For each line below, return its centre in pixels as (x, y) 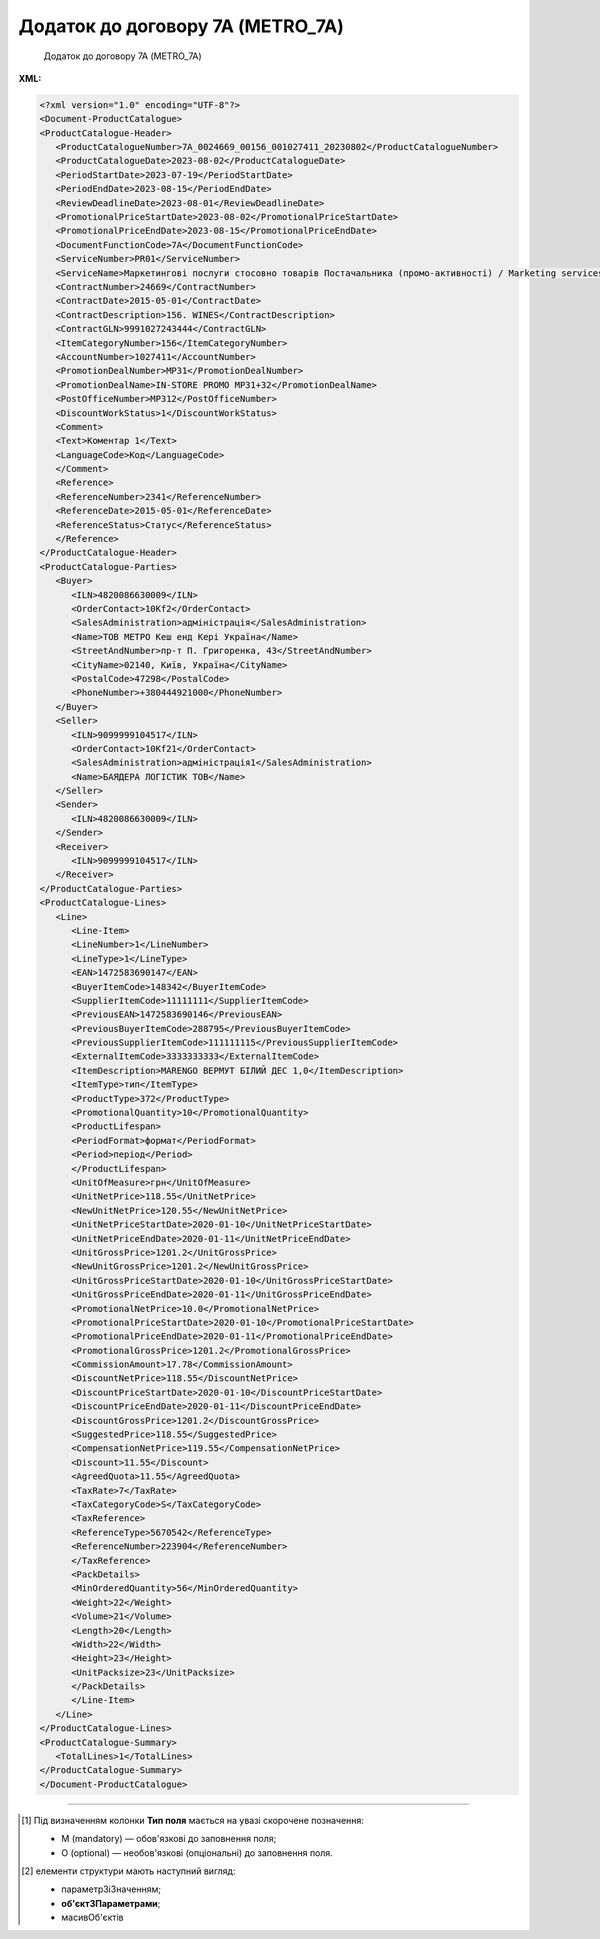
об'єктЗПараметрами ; (111, 1903)
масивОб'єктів (92, 1917)
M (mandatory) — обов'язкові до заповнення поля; (169, 1839)
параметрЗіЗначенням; (111, 1889)
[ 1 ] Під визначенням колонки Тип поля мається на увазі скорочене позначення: (193, 1820)
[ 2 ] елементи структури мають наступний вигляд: (128, 1871)
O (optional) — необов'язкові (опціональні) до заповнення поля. (197, 1852)
